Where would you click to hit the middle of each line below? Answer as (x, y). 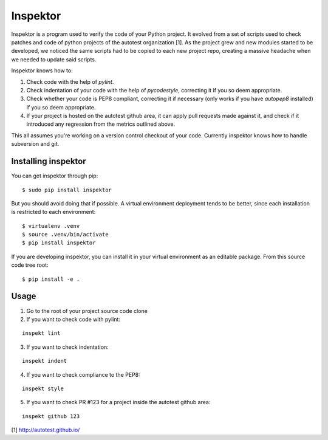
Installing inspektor (49, 161)
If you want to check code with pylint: (73, 319)
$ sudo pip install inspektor (67, 190)
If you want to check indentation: (67, 347)
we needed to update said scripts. (54, 59)
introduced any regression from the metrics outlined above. (101, 124)
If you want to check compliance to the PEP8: (83, 374)
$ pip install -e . (51, 279)
